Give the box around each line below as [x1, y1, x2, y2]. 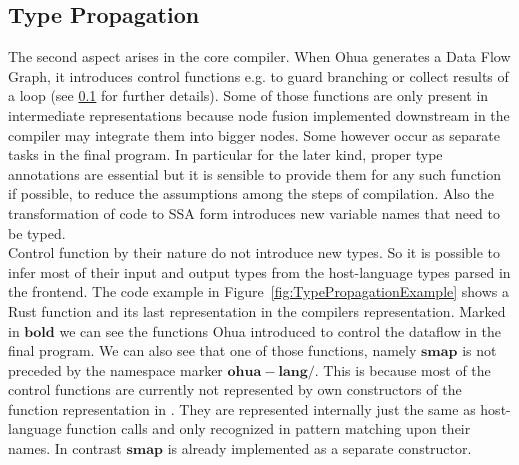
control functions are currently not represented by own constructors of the [8, 379, 462, 400]
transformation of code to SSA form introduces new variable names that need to [8, 202, 500, 223]
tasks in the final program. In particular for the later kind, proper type [8, 144, 443, 165]
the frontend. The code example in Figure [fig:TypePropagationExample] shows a [8, 281, 510, 302]
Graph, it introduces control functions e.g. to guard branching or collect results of [8, 65, 509, 86]
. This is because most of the [314, 359, 491, 380]
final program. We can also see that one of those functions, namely [8, 340, 417, 361]
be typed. [8, 222, 66, 243]
